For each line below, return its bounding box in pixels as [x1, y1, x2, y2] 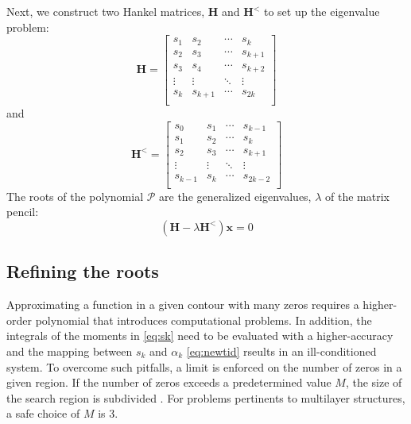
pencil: [6, 203, 39, 220]
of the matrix [325, 187, 390, 204]
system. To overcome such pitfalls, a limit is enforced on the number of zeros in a [6, 358, 402, 375]
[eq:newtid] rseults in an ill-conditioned [186, 342, 377, 359]
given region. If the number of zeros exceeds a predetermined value [6, 374, 332, 391]
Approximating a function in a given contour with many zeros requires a [6, 296, 359, 313]
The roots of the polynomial [6, 187, 144, 204]
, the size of [345, 374, 402, 391]
